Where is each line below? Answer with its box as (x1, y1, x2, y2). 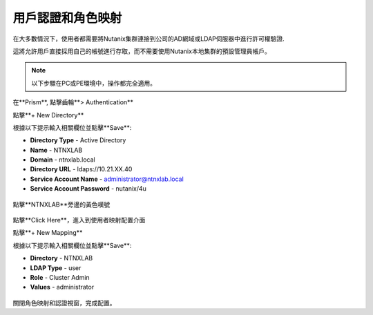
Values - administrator (30, 283, 95, 292)
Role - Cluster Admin (30, 273, 90, 281)
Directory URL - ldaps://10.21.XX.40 (30, 165, 133, 173)
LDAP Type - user (30, 263, 82, 272)
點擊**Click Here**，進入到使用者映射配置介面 (12, 216, 146, 225)
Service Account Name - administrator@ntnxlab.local (30, 175, 184, 183)
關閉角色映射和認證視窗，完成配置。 (12, 298, 116, 307)
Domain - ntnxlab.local (30, 155, 96, 164)
